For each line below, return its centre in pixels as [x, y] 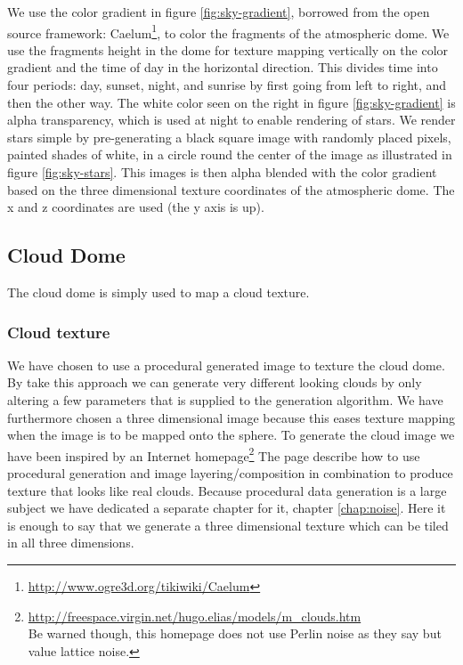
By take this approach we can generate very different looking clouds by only [215, 382]
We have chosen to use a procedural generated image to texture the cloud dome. [226, 365]
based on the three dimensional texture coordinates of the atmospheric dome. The [231, 189]
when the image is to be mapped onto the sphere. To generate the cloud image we [231, 435]
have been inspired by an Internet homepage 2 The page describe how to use [214, 454]
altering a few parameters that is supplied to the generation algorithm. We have [225, 399]
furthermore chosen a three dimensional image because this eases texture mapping [231, 417]
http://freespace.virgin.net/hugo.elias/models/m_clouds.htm [195, 616]
